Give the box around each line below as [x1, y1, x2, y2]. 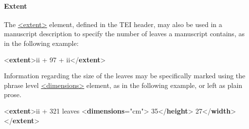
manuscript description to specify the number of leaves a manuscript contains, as [4, 29, 245, 39]
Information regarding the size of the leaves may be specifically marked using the [4, 71, 246, 81]
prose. [4, 89, 21, 100]
